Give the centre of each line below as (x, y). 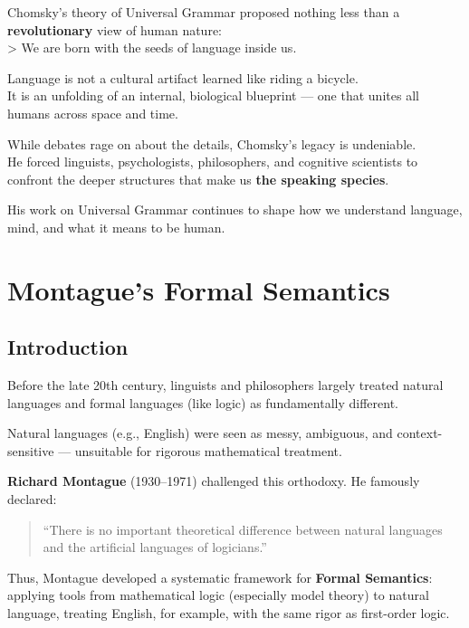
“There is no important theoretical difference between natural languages (243, 529)
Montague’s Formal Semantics (199, 289)
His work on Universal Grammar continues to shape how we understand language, (235, 209)
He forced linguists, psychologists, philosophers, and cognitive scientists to (213, 162)
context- (420, 433)
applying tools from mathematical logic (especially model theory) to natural (218, 595)
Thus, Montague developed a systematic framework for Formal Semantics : (220, 577)
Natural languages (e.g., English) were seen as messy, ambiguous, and (200, 433)
